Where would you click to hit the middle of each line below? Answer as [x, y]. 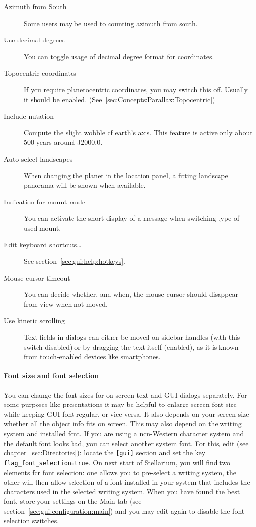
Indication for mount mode [45, 201]
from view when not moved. [66, 304]
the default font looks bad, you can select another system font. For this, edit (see [126, 443]
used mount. [42, 227]
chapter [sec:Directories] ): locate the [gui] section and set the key [105, 453]
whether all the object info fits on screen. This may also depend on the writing [123, 424]
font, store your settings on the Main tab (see [73, 501]
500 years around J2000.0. [63, 142]
